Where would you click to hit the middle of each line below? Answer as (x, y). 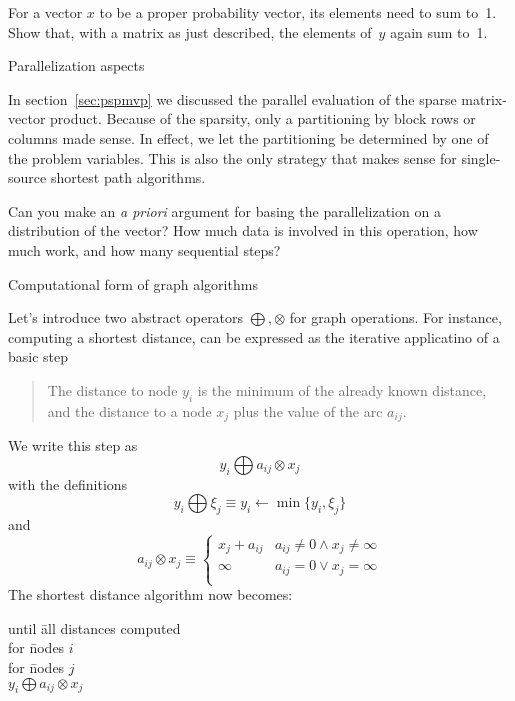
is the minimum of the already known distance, (342, 389)
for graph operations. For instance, (395, 317)
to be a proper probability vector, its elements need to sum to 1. (298, 12)
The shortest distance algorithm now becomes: (150, 594)
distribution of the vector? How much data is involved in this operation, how (243, 230)
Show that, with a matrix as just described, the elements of (190, 31)
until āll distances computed (94, 627)
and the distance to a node (129, 410)
